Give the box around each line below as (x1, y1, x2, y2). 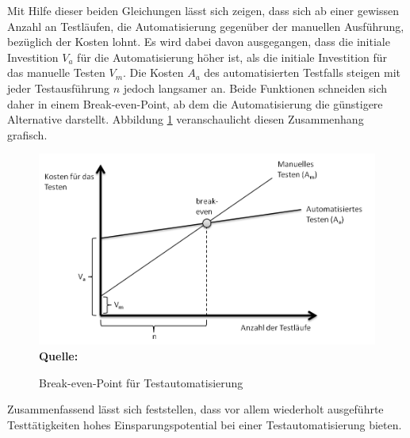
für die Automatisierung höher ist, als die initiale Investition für (77, 48, 388, 65)
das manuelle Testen (7, 64, 105, 81)
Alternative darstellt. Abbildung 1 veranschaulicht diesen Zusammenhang (7, 111, 364, 128)
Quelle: (39, 347, 79, 364)
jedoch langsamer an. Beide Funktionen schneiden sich (123, 79, 388, 96)
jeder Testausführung (7, 79, 109, 96)
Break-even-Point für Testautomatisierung (39, 374, 243, 390)
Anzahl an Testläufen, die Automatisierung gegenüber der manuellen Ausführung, (7, 17, 404, 34)
